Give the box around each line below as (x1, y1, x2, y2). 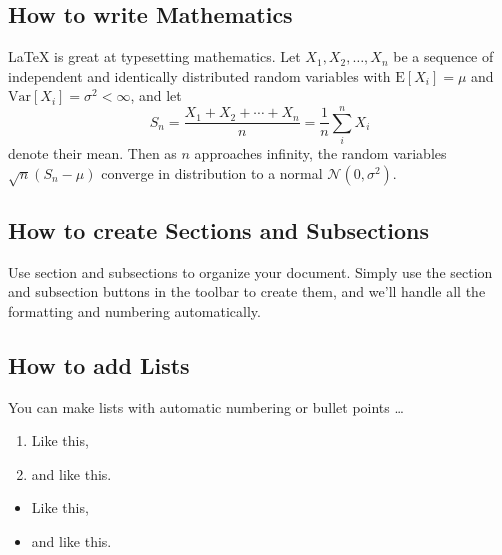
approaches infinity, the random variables (194, 143, 447, 164)
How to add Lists (8, 349, 190, 380)
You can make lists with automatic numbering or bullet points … (8, 396, 404, 417)
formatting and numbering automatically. (8, 300, 261, 321)
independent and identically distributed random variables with (8, 65, 391, 86)
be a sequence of (393, 46, 494, 67)
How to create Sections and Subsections (8, 214, 429, 245)
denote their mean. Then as (8, 143, 177, 164)
